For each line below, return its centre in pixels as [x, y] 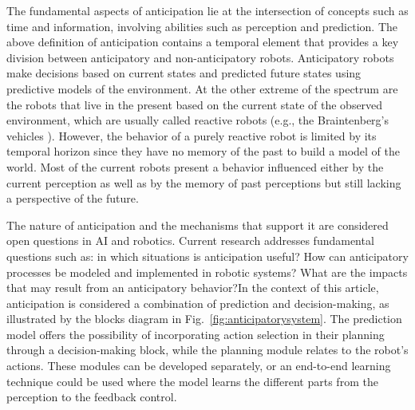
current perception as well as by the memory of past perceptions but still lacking [204, 182]
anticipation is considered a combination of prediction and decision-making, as [198, 303]
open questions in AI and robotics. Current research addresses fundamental [190, 240]
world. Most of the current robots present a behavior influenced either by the [195, 166]
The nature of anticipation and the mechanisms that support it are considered [198, 225]
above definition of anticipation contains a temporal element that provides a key [203, 42]
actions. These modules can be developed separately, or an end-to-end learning [199, 366]
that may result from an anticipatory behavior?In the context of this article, [193, 288]
